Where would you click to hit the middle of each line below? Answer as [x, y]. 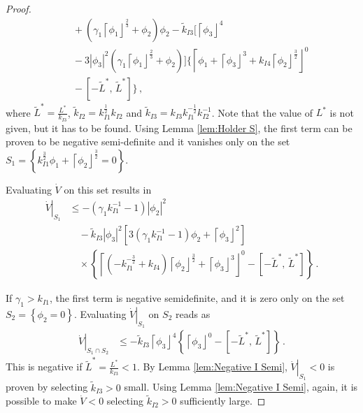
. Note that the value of [262, 112]
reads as [193, 314]
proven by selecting [47, 387]
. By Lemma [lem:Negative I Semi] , [212, 367]
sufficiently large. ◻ [223, 401]
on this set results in [108, 189]
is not [342, 112]
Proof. [19, 8]
